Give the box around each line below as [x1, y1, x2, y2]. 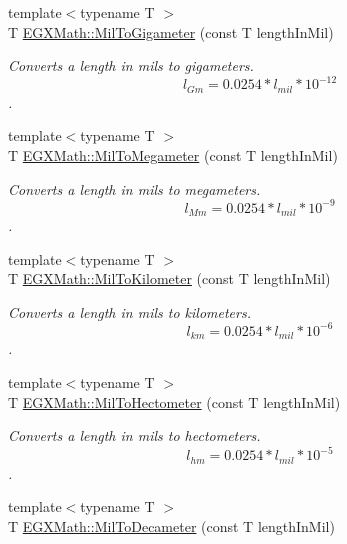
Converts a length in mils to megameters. [8, 178, 261, 199]
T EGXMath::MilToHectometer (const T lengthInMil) [8, 391, 341, 412]
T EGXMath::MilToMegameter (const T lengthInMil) [8, 144, 338, 165]
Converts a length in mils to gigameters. [8, 55, 254, 76]
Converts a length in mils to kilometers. [8, 301, 251, 322]
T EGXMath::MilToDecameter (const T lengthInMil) [8, 515, 335, 536]
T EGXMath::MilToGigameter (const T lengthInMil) [8, 21, 334, 42]
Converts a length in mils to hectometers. [8, 425, 261, 446]
